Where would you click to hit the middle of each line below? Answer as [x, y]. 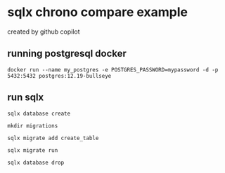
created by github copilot [44, 32]
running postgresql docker [67, 54]
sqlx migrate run [33, 150]
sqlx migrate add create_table [53, 138]
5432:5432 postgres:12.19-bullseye [59, 76]
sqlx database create [39, 113]
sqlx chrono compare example [98, 12]
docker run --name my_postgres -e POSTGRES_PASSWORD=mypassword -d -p [113, 70]
